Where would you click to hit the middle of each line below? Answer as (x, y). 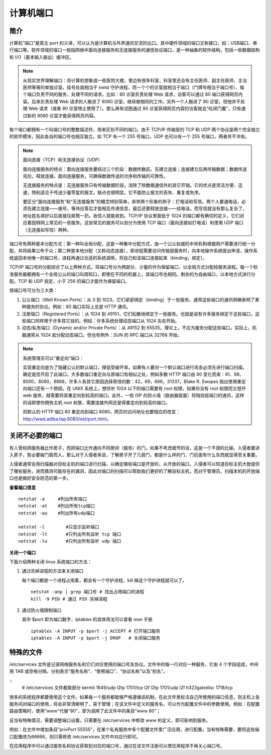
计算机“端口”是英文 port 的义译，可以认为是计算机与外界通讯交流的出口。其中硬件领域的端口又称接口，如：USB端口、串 (133, 43)
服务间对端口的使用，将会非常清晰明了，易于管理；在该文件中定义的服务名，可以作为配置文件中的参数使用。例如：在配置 (134, 704)
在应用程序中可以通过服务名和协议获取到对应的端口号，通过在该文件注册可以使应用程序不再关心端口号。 (117, 745)
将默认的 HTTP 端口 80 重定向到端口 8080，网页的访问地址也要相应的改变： (102, 412)
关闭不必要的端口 (36, 436)
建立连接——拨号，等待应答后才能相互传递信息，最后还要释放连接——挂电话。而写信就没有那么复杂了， (139, 208)
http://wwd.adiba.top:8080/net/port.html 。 (67, 419)
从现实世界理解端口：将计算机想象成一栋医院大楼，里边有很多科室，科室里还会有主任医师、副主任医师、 (130, 80)
